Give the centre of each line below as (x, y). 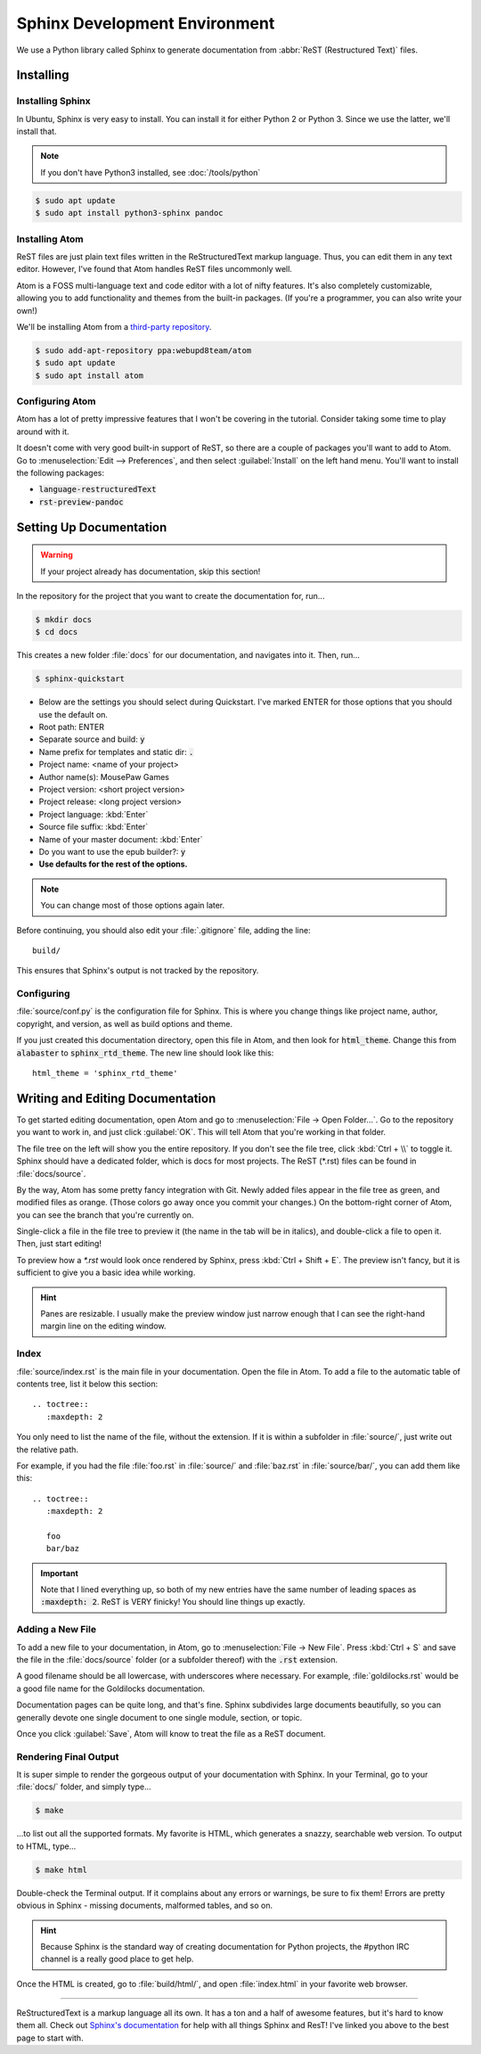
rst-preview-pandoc (81, 502)
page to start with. (50, 2038)
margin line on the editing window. (103, 1326)
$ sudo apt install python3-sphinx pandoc (129, 213)
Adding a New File (57, 1630)
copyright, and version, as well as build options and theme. (125, 1023)
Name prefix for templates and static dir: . (116, 752)
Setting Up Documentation (92, 527)
